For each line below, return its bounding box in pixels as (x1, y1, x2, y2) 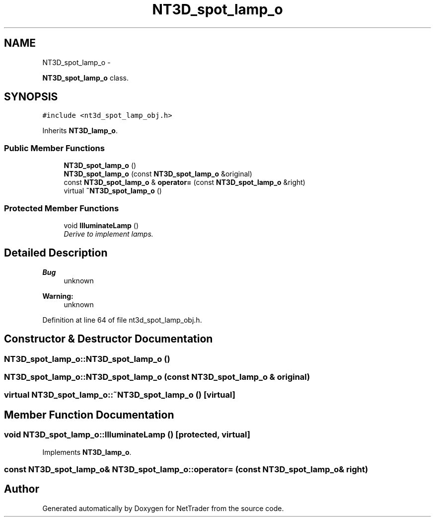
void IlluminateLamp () (64, 221, 139, 230)
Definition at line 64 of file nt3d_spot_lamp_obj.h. (42, 315, 202, 324)
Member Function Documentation (4, 408, 174, 421)
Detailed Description (4, 247, 108, 260)
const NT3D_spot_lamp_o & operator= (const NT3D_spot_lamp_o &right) (64, 178, 305, 187)
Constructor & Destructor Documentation (4, 333, 213, 346)
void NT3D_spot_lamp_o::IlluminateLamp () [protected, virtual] (4, 430, 250, 440)
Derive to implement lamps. (64, 229, 153, 238)
